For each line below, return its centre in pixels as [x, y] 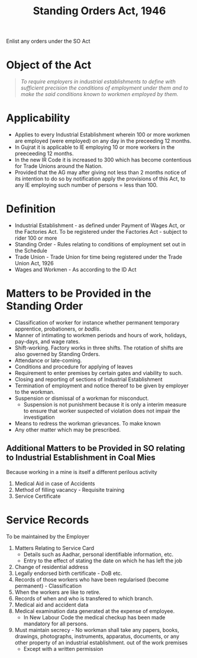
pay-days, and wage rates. [47, 341]
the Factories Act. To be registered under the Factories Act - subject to [101, 232]
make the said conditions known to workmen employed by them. [99, 94]
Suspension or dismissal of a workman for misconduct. [82, 398]
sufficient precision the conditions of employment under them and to [104, 88]
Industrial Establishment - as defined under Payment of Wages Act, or [100, 225]
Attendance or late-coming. [48, 360]
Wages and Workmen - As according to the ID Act [75, 269]
